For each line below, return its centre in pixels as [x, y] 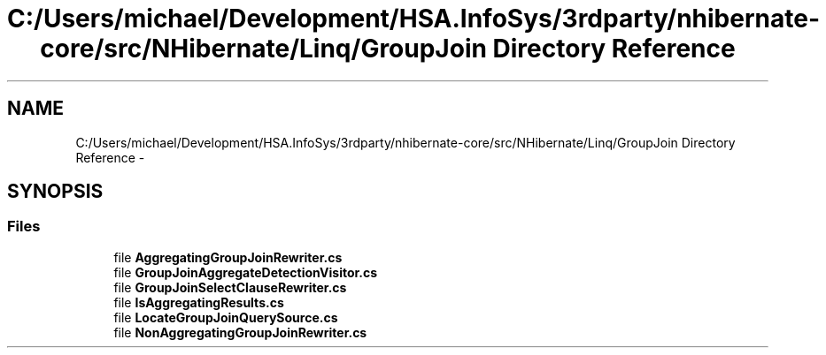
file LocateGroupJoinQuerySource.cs [226, 317]
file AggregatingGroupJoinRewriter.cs [228, 257]
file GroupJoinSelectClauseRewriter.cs [230, 287]
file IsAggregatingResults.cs [199, 302]
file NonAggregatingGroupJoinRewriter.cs [240, 332]
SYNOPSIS [55, 192]
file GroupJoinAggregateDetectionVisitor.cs [246, 272]
